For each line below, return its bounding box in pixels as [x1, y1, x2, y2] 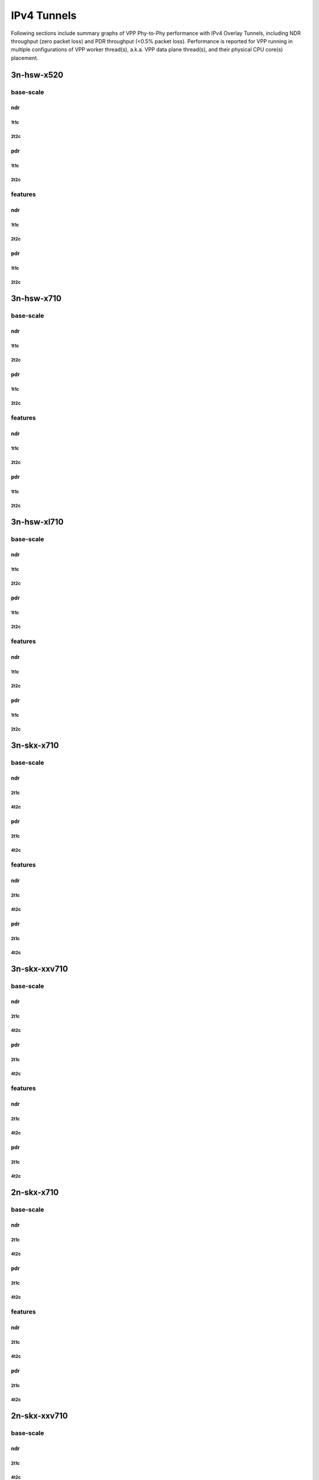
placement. [11, 54, 38, 62]
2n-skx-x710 [11, 1187, 59, 1197]
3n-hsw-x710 [11, 293, 62, 303]
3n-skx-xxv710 [11, 964, 68, 974]
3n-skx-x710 [11, 740, 59, 750]
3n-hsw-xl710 [11, 517, 64, 527]
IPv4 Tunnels [11, 9, 77, 22]
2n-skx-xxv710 [11, 1411, 68, 1421]
